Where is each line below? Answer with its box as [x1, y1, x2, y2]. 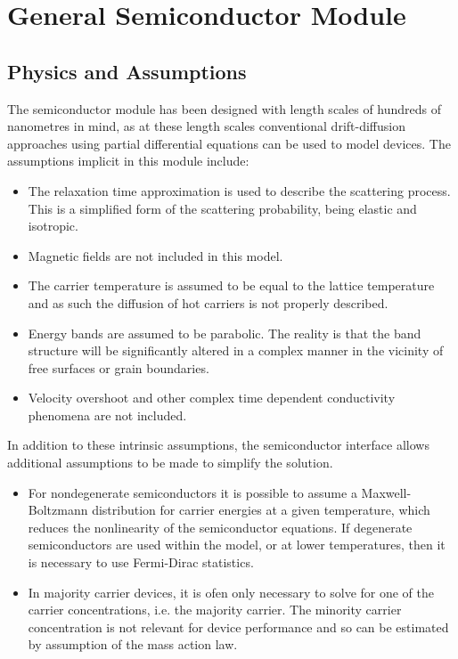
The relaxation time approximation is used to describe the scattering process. [28, 181, 451, 199]
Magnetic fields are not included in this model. [28, 246, 283, 264]
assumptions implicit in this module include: [7, 151, 249, 170]
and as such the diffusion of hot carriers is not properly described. [28, 293, 388, 312]
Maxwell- [361, 483, 412, 501]
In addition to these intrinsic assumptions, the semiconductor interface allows [7, 435, 429, 454]
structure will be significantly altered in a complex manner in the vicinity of [28, 341, 444, 360]
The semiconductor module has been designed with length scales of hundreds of [7, 99, 442, 118]
